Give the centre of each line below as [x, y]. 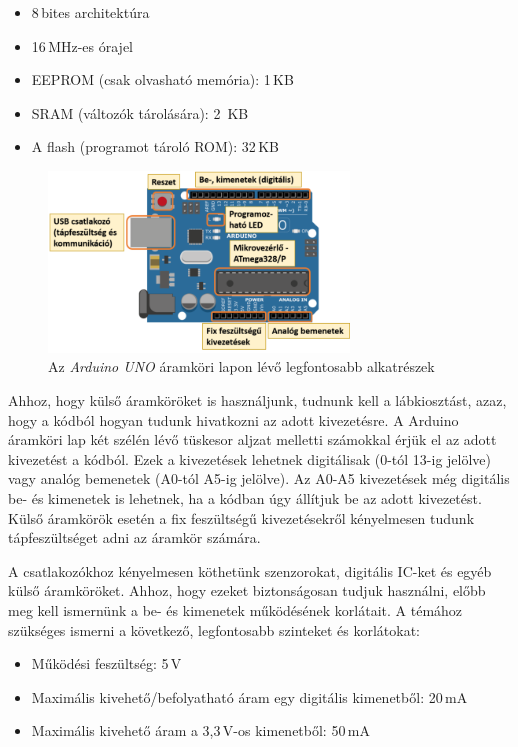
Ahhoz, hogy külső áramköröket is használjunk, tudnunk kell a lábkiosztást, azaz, [257, 400]
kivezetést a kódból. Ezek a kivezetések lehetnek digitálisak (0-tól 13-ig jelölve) [249, 458]
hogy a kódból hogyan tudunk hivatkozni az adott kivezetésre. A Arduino [233, 419]
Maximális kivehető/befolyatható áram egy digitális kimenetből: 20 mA [249, 696]
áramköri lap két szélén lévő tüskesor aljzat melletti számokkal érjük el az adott [252, 439]
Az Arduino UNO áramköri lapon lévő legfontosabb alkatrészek [241, 366]
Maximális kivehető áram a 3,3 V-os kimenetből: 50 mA [200, 730]
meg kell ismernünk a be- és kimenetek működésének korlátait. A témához [235, 609]
